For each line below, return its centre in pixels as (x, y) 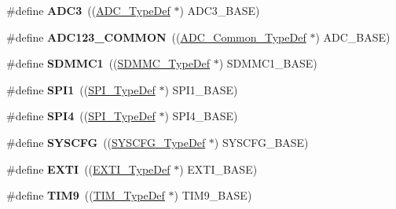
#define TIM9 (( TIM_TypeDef (86, 195)
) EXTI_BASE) (218, 169)
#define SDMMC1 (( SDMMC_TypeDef (108, 63)
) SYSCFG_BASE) (261, 142)
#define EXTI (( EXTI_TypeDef (88, 169)
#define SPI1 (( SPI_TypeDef (81, 89)
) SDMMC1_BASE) (268, 63)
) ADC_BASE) (353, 37)
